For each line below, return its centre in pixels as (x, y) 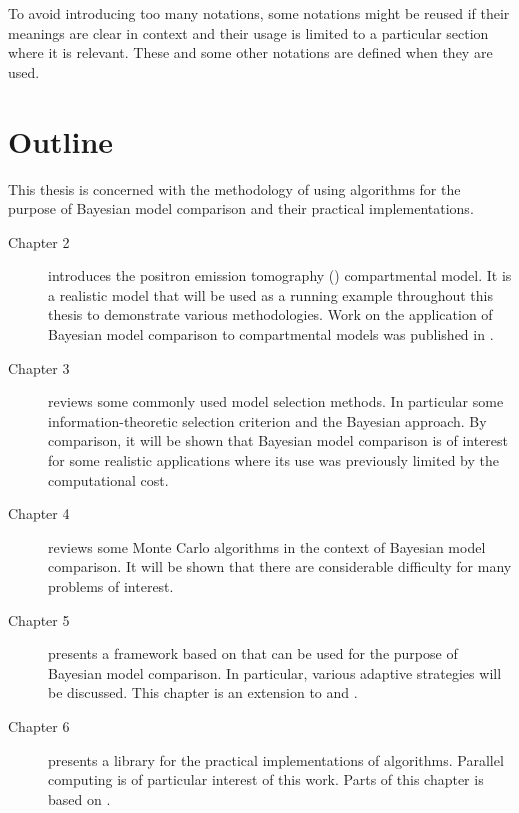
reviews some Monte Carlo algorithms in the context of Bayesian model (267, 546)
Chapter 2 (39, 241)
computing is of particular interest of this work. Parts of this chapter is (266, 779)
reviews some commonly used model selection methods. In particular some (276, 401)
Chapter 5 (39, 619)
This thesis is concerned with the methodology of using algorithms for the (234, 188)
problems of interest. (111, 586)
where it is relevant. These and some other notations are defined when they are (250, 52)
